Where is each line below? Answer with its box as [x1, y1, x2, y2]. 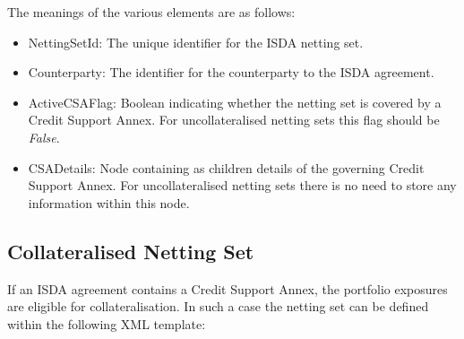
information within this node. [28, 193, 190, 212]
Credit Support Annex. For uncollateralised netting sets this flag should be [28, 110, 440, 129]
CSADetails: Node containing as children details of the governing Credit [28, 158, 425, 177]
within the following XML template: [7, 314, 206, 333]
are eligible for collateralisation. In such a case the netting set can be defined [7, 297, 429, 316]
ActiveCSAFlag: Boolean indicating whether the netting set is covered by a [28, 92, 442, 111]
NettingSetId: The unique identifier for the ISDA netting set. [28, 32, 364, 51]
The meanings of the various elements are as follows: [7, 3, 296, 21]
